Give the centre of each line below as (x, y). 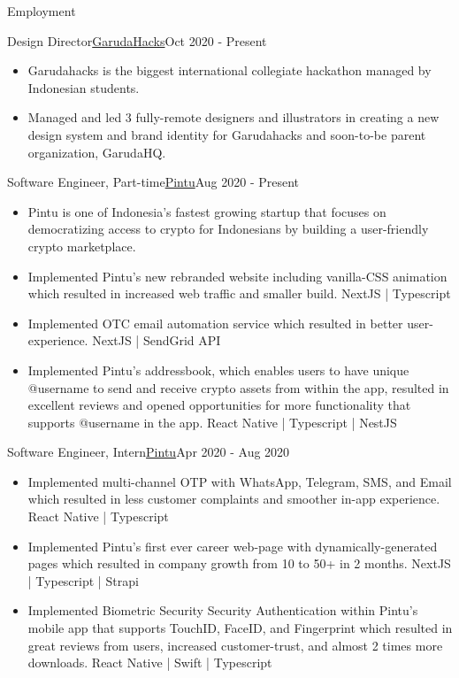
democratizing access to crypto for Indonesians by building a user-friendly (228, 229)
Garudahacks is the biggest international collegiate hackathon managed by (229, 70)
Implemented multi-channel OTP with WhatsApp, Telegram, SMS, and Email (240, 481)
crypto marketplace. (82, 246)
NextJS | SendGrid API (157, 340)
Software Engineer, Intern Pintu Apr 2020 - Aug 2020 (149, 452)
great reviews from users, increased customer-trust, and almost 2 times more (235, 645)
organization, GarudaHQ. (97, 152)
